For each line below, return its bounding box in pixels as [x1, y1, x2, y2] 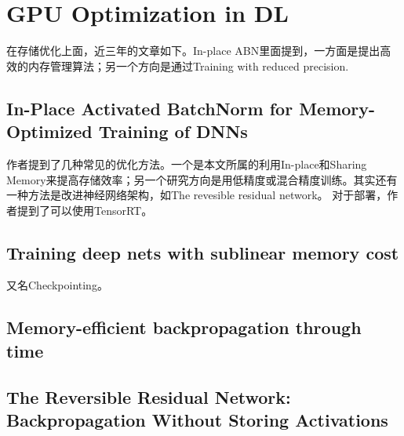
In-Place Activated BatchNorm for [6, 96, 293, 120]
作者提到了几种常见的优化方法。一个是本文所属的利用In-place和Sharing [6, 155, 367, 172]
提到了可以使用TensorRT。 [16, 202, 153, 218]
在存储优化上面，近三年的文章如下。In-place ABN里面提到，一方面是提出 [6, 42, 380, 59]
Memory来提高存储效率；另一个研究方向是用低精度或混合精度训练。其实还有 [6, 171, 398, 187]
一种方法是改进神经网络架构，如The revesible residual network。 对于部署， [6, 187, 388, 203]
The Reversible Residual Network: [6, 384, 291, 409]
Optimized [6, 119, 93, 144]
